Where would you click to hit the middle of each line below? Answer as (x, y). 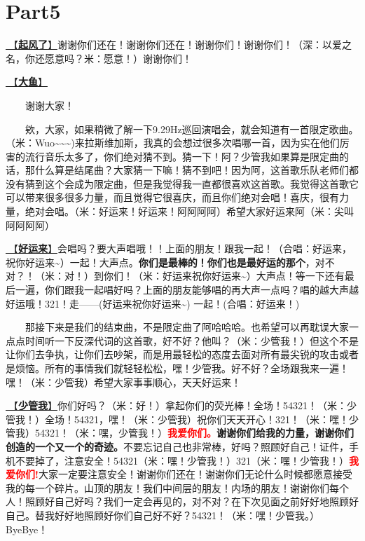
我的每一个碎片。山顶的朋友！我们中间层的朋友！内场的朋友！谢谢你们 (167, 487)
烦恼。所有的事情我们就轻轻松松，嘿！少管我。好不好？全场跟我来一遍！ (182, 368)
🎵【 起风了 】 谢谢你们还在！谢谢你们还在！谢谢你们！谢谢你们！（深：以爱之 (179, 44)
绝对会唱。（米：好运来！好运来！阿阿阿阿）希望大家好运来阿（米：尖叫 (189, 211)
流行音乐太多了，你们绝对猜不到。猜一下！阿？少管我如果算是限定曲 (182, 156)
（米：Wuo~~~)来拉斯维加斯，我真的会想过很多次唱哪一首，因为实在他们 (173, 143)
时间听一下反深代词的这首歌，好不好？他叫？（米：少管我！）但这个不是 (192, 340)
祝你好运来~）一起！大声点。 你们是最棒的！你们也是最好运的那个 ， (160, 262)
